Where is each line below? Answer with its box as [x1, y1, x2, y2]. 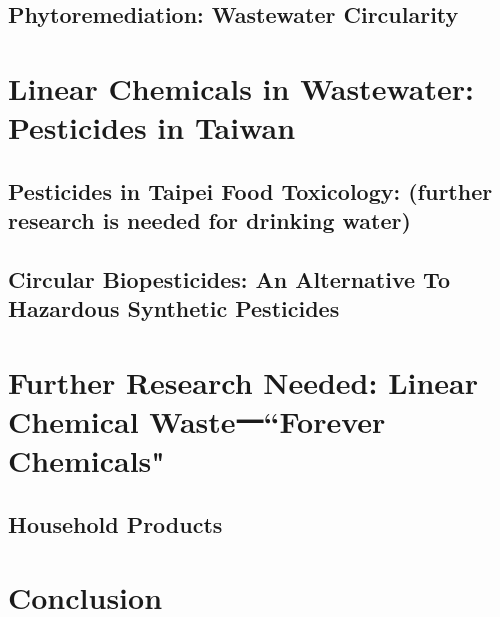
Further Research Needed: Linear [8, 361, 479, 402]
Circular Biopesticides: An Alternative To [8, 263, 450, 294]
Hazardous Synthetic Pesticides [8, 293, 340, 324]
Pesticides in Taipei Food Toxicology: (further [8, 175, 493, 206]
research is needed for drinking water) [8, 205, 411, 236]
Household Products [8, 508, 223, 539]
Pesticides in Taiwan [8, 107, 296, 148]
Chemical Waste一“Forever [8, 401, 386, 442]
